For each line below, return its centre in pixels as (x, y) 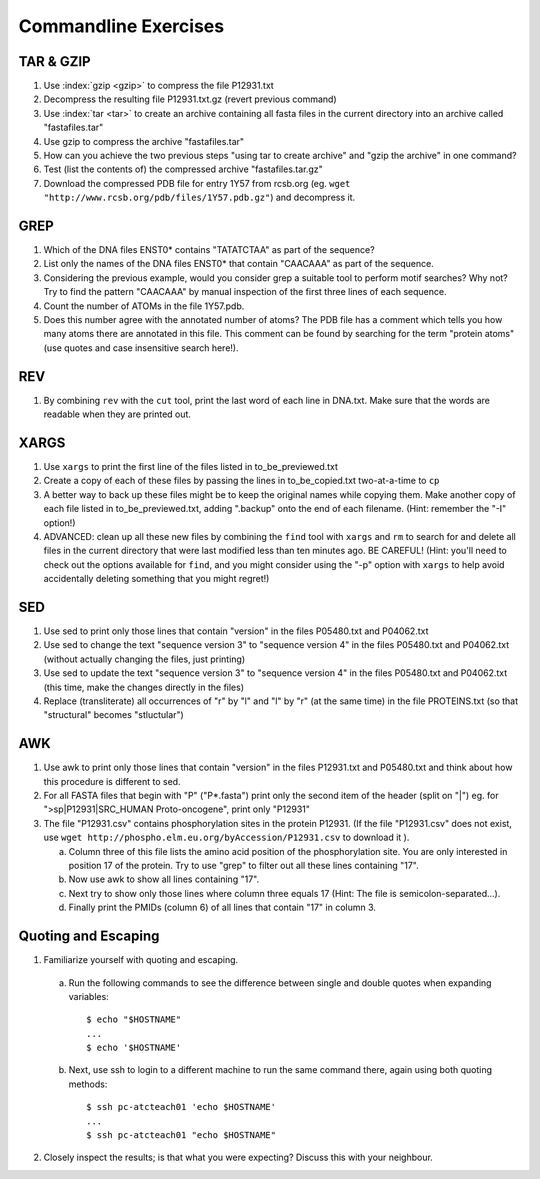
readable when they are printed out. (117, 414)
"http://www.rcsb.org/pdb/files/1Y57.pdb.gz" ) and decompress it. (199, 197)
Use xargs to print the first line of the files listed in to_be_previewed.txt (191, 467)
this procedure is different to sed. (112, 781)
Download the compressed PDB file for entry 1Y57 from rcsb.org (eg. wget (197, 183)
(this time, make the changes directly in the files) (144, 687)
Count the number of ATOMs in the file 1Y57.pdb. (144, 306)
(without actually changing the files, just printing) (144, 659)
